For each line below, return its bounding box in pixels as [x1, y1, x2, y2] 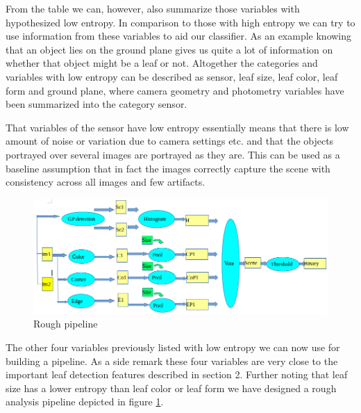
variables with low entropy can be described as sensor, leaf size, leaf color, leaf [6, 69, 338, 83]
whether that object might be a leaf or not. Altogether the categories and [6, 56, 318, 70]
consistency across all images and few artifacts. [6, 175, 205, 189]
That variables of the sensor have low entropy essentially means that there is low [6, 120, 349, 134]
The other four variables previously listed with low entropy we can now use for [6, 339, 340, 354]
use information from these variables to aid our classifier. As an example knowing [6, 29, 352, 43]
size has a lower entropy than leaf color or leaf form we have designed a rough [6, 380, 337, 395]
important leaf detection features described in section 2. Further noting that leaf [6, 367, 348, 382]
